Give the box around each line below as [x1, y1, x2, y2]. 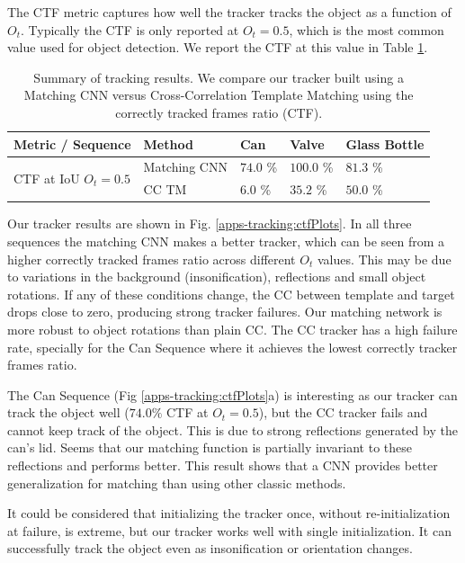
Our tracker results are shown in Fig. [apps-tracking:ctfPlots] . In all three [7, 214, 412, 233]
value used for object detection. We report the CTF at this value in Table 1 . [7, 38, 428, 57]
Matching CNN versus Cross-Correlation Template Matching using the [23, 85, 414, 104]
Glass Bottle [345, 134, 425, 153]
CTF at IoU [13, 168, 80, 187]
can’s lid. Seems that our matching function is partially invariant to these [7, 438, 413, 457]
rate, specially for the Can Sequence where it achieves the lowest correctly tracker [7, 337, 458, 356]
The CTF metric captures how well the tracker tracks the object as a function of [7, 3, 452, 21]
